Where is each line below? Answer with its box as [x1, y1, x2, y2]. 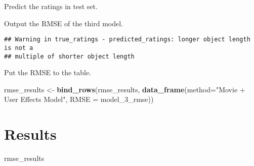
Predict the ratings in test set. [4, 1, 98, 11]
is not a [4, 44, 33, 51]
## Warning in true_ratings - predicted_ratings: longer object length [4, 36, 250, 43]
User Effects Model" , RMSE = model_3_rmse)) [4, 94, 154, 104]
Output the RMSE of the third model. [4, 18, 123, 28]
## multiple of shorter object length [4, 52, 135, 60]
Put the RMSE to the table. [4, 67, 92, 78]
